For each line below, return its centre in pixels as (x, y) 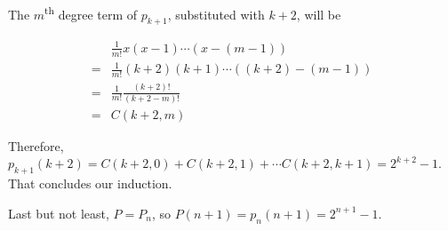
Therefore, (36, 145)
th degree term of (91, 13)
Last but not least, (59, 213)
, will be (319, 14)
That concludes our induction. (90, 183)
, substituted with (216, 14)
